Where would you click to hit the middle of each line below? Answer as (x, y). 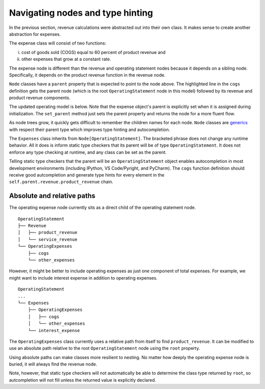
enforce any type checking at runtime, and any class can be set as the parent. (88, 152)
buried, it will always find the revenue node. (53, 364)
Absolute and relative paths (52, 196)
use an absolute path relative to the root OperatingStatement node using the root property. (105, 348)
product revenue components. (40, 98)
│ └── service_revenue (48, 239)
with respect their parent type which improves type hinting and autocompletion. (90, 130)
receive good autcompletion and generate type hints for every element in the (87, 175)
